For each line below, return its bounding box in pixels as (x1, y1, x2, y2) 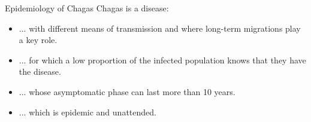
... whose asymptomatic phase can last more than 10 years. (19, 85, 235, 97)
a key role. (19, 33, 58, 46)
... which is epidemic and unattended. (19, 105, 156, 118)
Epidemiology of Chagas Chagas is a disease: (5, 2, 169, 14)
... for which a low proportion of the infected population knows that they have (19, 53, 306, 66)
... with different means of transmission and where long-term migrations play (19, 22, 301, 34)
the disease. (19, 65, 61, 78)
